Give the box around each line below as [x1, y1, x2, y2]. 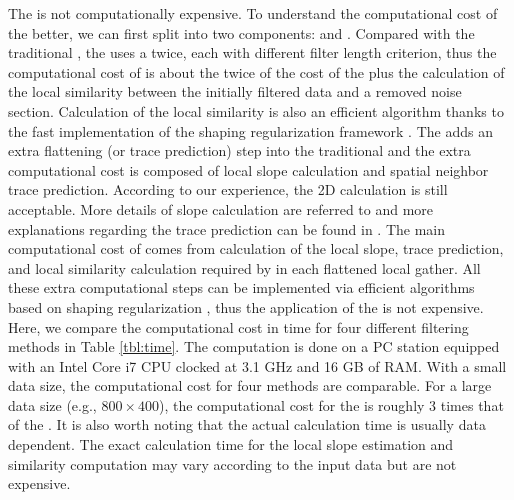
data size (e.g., [8, 394, 97, 415]
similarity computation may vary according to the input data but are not [8, 453, 457, 474]
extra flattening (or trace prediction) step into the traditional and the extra [8, 140, 471, 161]
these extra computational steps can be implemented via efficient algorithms [8, 277, 475, 298]
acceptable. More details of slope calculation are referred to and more [8, 198, 434, 219]
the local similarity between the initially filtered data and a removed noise [8, 81, 462, 102]
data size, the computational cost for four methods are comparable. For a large [8, 375, 492, 396]
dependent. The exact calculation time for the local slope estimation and [8, 434, 454, 455]
